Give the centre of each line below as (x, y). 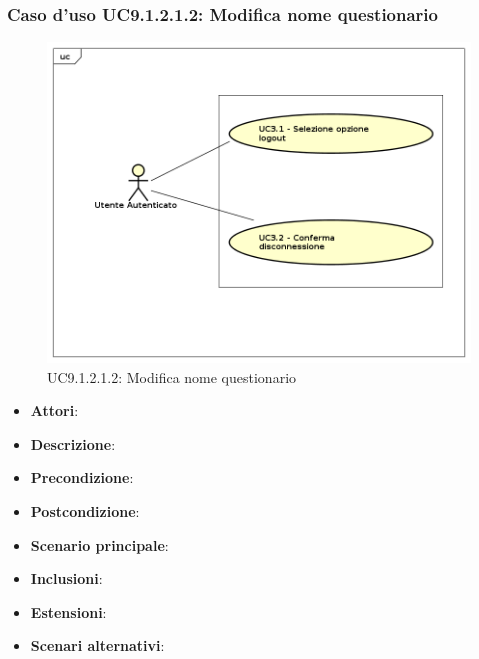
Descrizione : (73, 443)
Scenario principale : (99, 544)
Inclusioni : (66, 578)
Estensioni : (68, 611)
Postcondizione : (85, 511)
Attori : (54, 410)
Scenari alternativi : (97, 645)
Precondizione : (82, 477)
